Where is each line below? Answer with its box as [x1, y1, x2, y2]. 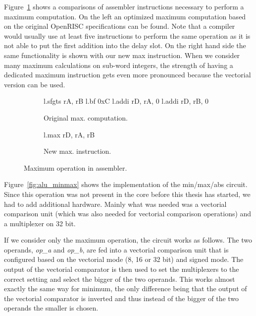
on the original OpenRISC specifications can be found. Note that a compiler [4, 21, 235, 31]
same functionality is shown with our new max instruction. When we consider [4, 50, 240, 60]
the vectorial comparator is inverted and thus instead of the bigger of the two [4, 293, 239, 303]
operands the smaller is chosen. [4, 303, 99, 313]
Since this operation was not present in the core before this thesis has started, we [4, 189, 251, 199]
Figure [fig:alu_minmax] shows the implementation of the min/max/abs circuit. [4, 179, 248, 190]
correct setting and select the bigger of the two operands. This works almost [4, 273, 235, 284]
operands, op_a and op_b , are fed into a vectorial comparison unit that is [4, 244, 229, 254]
